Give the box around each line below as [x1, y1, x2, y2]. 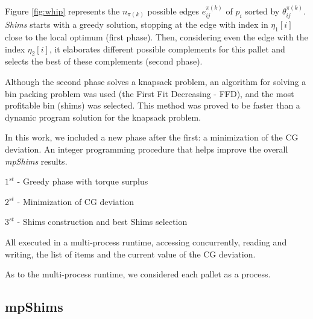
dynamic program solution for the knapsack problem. [5, 110, 201, 123]
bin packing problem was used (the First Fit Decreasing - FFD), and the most [5, 87, 294, 99]
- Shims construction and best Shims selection [17, 215, 188, 228]
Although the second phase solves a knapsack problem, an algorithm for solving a [5, 75, 306, 88]
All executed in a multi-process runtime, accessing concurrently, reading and [5, 235, 287, 248]
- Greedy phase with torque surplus [17, 175, 148, 188]
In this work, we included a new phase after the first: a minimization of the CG [5, 131, 299, 144]
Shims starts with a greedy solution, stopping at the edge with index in [5, 18, 268, 31]
